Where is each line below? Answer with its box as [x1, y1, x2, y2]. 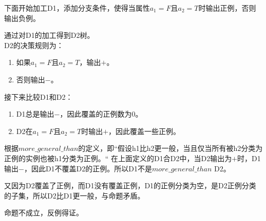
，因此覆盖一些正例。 [108, 125, 181, 136]
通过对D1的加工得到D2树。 [4, 30, 94, 40]
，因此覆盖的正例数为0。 [60, 108, 143, 119]
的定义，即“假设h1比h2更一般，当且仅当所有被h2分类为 [78, 143, 263, 153]
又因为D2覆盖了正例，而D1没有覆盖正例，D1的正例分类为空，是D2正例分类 [4, 180, 256, 191]
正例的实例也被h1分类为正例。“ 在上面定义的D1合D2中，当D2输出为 [4, 152, 232, 163]
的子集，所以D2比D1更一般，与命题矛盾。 [4, 190, 145, 201]
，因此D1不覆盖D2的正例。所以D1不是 [24, 163, 152, 173]
